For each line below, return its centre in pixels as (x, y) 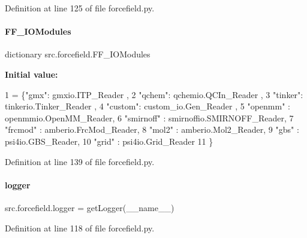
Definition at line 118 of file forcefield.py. (80, 228)
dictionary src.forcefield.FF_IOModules (78, 54)
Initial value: (31, 74)
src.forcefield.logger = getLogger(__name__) (90, 207)
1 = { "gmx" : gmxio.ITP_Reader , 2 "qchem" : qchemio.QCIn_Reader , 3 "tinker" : (154, 94)
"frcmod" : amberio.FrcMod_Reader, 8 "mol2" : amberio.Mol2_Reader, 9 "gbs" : (152, 129)
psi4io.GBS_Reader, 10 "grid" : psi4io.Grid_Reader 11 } (109, 141)
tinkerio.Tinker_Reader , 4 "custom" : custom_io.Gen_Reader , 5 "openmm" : (148, 106)
